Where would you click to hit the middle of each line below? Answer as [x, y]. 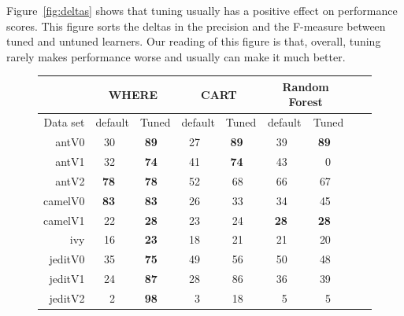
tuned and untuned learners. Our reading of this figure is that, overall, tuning [194, 41]
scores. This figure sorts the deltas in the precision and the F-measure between [196, 26]
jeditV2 [67, 298]
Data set [64, 122]
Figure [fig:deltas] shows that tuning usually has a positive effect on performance [202, 10]
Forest [306, 102]
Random [306, 86]
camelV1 [64, 220]
